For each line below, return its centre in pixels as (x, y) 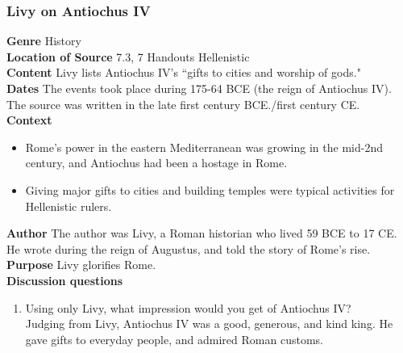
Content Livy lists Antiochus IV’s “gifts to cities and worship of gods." (184, 72)
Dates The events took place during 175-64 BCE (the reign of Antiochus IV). (199, 88)
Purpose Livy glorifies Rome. (81, 265)
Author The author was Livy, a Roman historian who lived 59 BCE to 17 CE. (202, 233)
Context (29, 120)
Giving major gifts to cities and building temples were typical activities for (210, 189)
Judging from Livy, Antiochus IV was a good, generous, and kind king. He (209, 324)
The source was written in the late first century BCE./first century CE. (183, 104)
